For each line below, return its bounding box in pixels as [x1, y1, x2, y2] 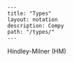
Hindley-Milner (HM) [7, 47, 67, 55]
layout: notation [7, 16, 58, 23]
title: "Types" [7, 10, 52, 17]
